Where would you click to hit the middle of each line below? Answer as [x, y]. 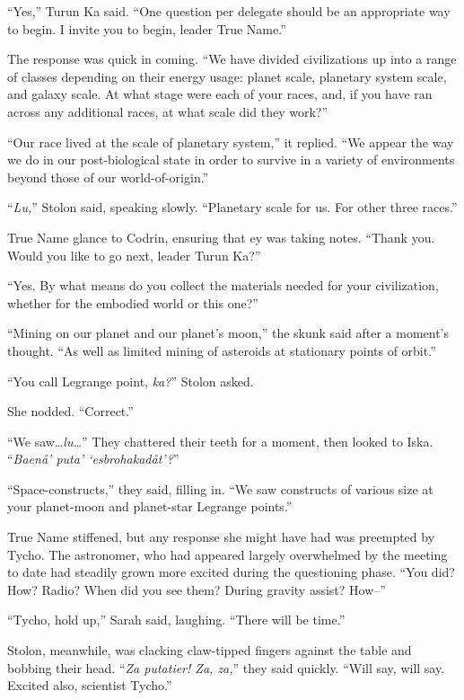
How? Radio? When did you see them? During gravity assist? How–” [197, 589]
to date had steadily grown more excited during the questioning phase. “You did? [231, 572]
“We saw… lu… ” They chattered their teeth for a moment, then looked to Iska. [220, 441]
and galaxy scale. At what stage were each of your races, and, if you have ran [220, 94]
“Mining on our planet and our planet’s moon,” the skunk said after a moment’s [228, 333]
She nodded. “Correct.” [70, 411]
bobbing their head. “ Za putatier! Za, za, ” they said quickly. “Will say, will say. [226, 667]
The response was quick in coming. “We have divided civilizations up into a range [232, 59]
